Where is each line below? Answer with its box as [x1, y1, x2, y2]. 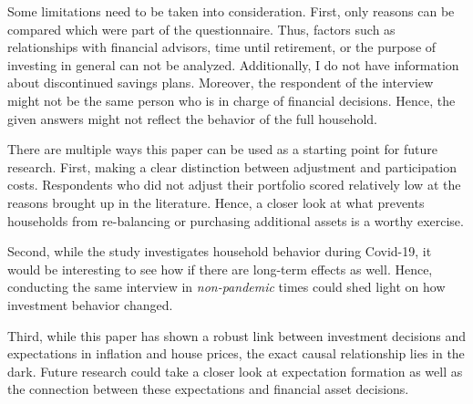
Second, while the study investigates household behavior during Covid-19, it [7, 242, 432, 261]
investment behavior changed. [7, 295, 173, 314]
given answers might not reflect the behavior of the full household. [7, 109, 377, 128]
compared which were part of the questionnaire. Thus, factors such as [7, 19, 396, 38]
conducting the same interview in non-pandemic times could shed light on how [7, 277, 446, 296]
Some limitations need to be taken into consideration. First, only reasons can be [7, 2, 455, 20]
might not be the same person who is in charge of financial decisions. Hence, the [7, 90, 456, 109]
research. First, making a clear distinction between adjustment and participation [7, 157, 458, 176]
